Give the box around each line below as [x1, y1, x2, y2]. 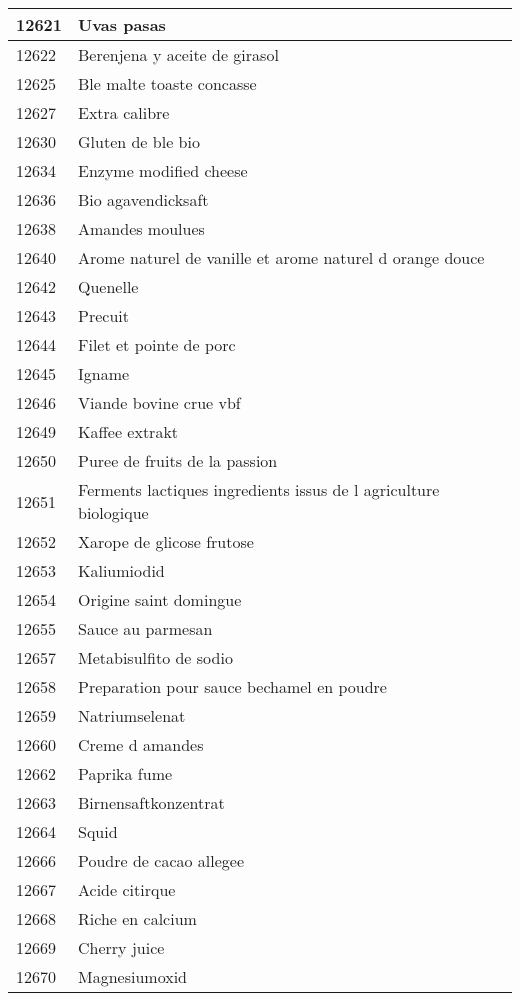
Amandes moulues [78, 217, 205, 240]
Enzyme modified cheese [78, 159, 248, 182]
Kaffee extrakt [78, 420, 179, 443]
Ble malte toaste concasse [78, 72, 257, 95]
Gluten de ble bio [78, 130, 200, 153]
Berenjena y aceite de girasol [78, 43, 279, 66]
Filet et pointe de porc [78, 333, 236, 356]
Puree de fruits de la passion [78, 449, 278, 472]
